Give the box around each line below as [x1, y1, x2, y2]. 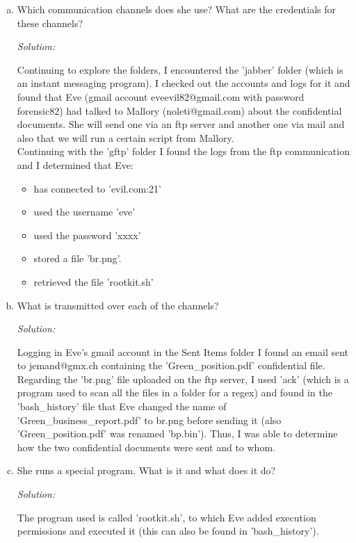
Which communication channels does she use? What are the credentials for [17, 2, 336, 16]
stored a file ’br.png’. [33, 251, 122, 266]
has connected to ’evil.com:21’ [33, 181, 161, 195]
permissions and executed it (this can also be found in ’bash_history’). [17, 524, 319, 538]
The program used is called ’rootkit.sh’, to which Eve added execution [17, 510, 316, 524]
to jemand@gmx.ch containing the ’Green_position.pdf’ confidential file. [17, 358, 325, 373]
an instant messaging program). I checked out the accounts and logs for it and [17, 76, 350, 90]
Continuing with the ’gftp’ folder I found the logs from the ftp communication [17, 144, 350, 159]
